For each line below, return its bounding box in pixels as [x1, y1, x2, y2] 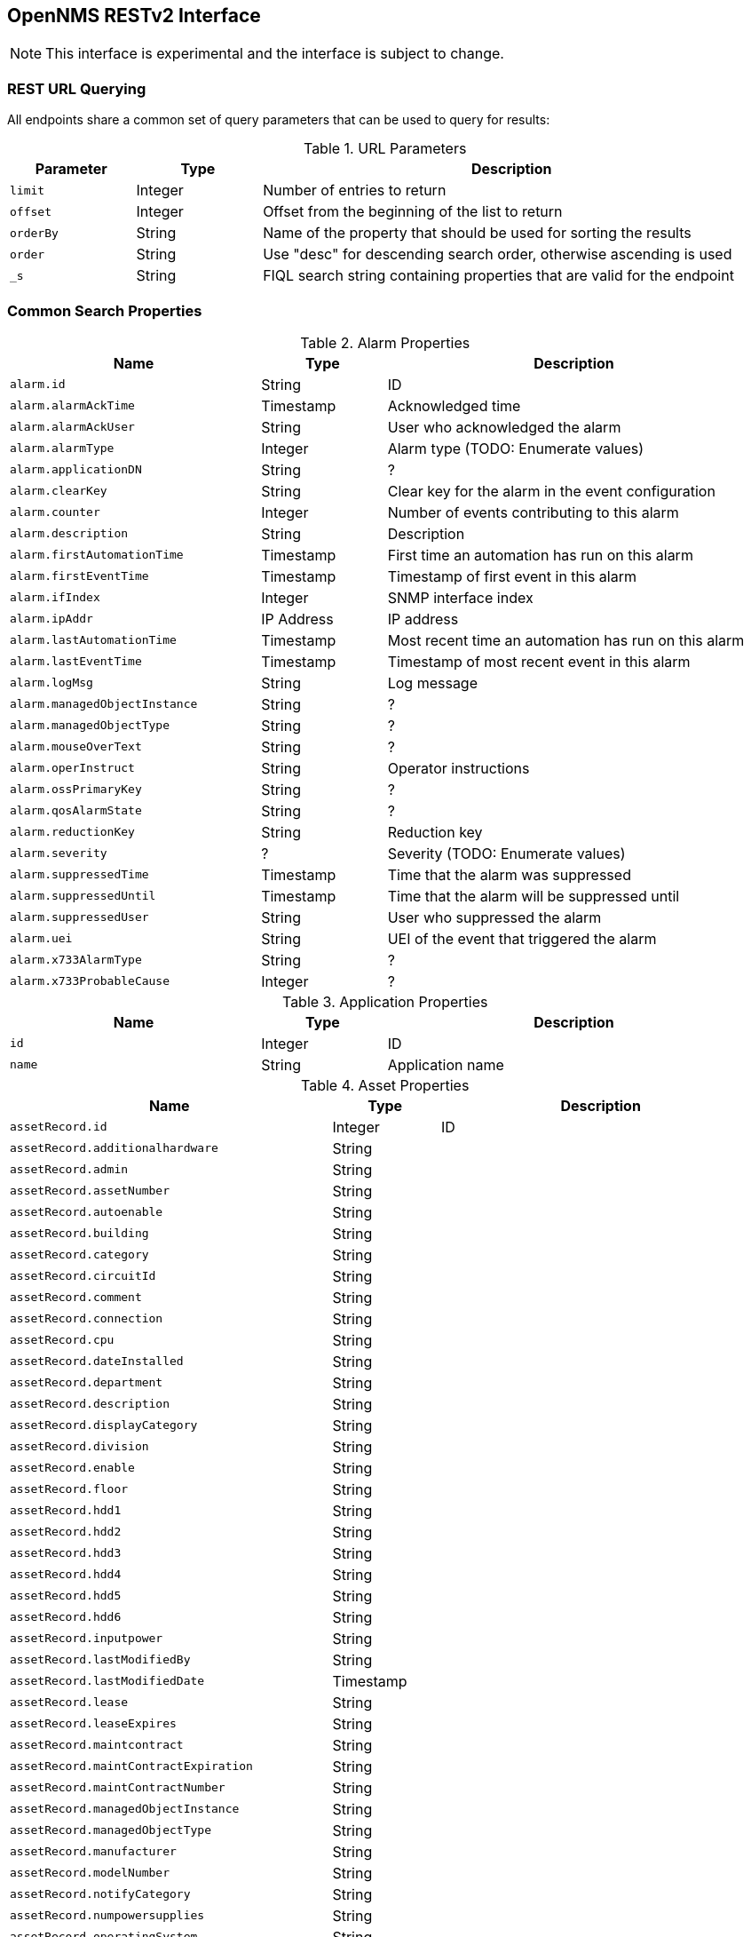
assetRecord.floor [10, 1482, 129, 1496]
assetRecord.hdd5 [10, 1589, 122, 1603]
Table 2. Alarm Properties [300, 333, 470, 352]
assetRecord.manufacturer [10, 1845, 177, 1859]
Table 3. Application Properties [281, 992, 488, 1011]
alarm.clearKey [10, 484, 107, 498]
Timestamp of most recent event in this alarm [387, 652, 691, 671]
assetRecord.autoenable [10, 1205, 163, 1219]
